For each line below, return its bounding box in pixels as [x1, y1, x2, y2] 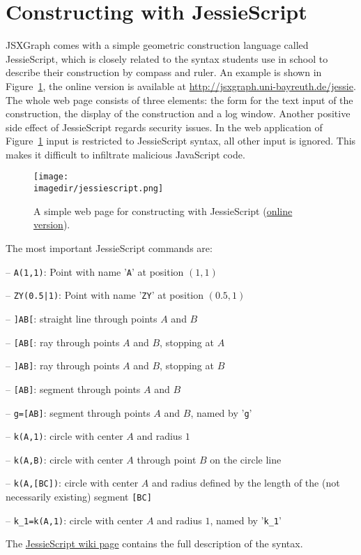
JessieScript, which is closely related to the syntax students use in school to [6, 51, 328, 66]
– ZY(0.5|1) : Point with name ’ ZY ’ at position [6, 288, 204, 302]
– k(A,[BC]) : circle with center [6, 475, 139, 490]
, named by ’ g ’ [190, 405, 252, 420]
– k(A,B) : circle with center [6, 452, 123, 466]
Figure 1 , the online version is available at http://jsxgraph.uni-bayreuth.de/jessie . [6, 78, 356, 93]
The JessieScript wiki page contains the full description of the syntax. [6, 536, 303, 551]
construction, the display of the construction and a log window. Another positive [6, 106, 351, 121]
